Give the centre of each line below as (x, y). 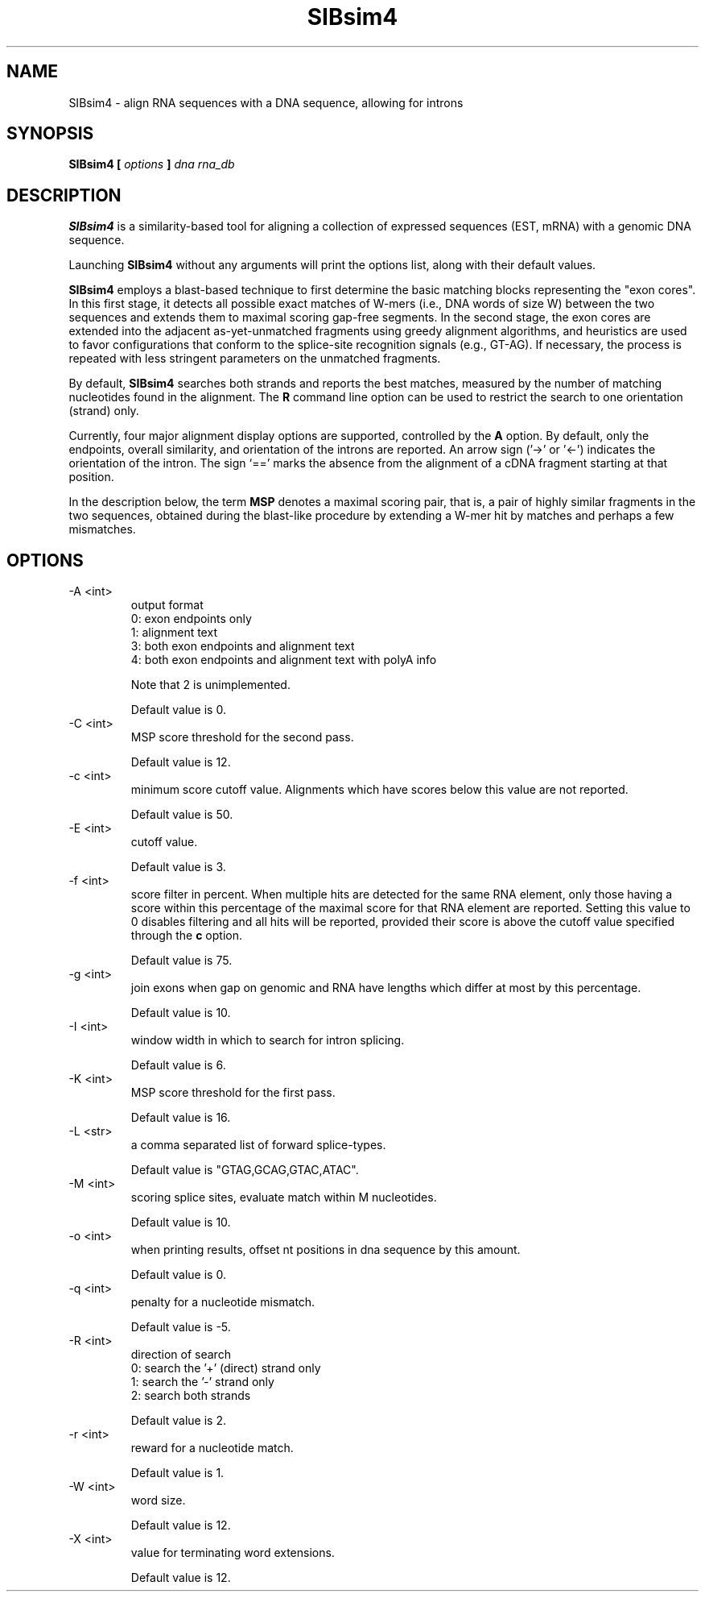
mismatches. (102, 529)
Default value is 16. (181, 1118)
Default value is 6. (178, 1065)
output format (167, 605)
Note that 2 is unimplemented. (210, 685)
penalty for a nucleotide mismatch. (223, 1302)
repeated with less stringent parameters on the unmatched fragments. (255, 359)
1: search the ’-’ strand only (202, 1382)
